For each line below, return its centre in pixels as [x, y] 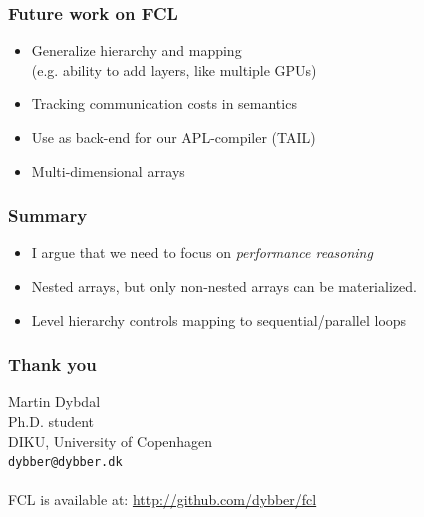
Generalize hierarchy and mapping [136, 50]
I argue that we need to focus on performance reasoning [202, 252]
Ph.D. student [51, 421]
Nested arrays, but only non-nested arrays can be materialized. [224, 286]
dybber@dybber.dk [65, 462]
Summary [48, 215]
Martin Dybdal [54, 401]
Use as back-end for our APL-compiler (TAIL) [173, 137]
